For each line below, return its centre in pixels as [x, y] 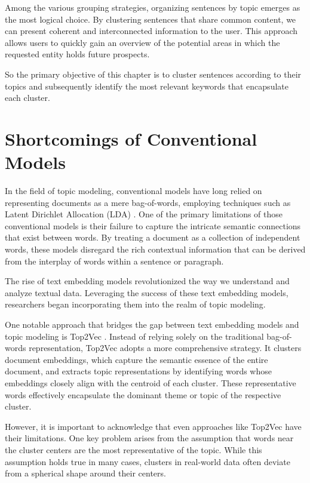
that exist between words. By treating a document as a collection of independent [153, 237]
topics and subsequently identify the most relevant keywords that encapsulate [147, 86]
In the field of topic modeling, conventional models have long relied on [133, 191]
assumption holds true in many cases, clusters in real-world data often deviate [148, 461]
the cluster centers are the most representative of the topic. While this [133, 449]
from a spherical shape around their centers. [85, 473]
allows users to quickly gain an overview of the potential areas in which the [142, 42]
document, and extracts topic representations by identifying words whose [138, 371]
